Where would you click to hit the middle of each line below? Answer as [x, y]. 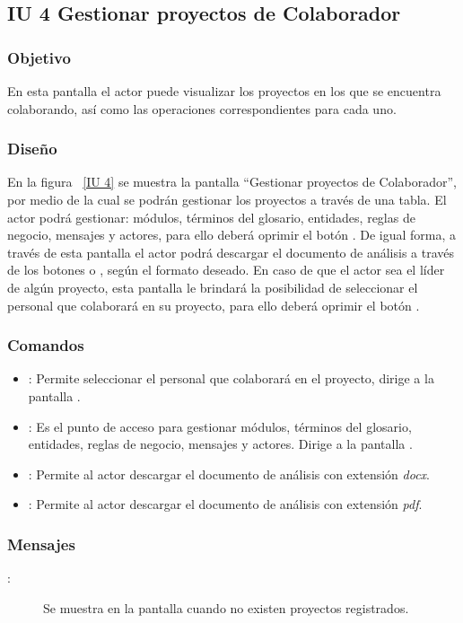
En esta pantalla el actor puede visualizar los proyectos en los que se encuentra [224, 91]
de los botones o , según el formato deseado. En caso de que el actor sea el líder [226, 270]
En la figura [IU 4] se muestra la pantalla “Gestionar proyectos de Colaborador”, [232, 182]
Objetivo [39, 57]
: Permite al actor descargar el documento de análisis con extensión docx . [229, 474]
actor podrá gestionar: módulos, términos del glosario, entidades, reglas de [211, 217]
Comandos [46, 345]
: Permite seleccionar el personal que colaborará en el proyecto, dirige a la [231, 378]
